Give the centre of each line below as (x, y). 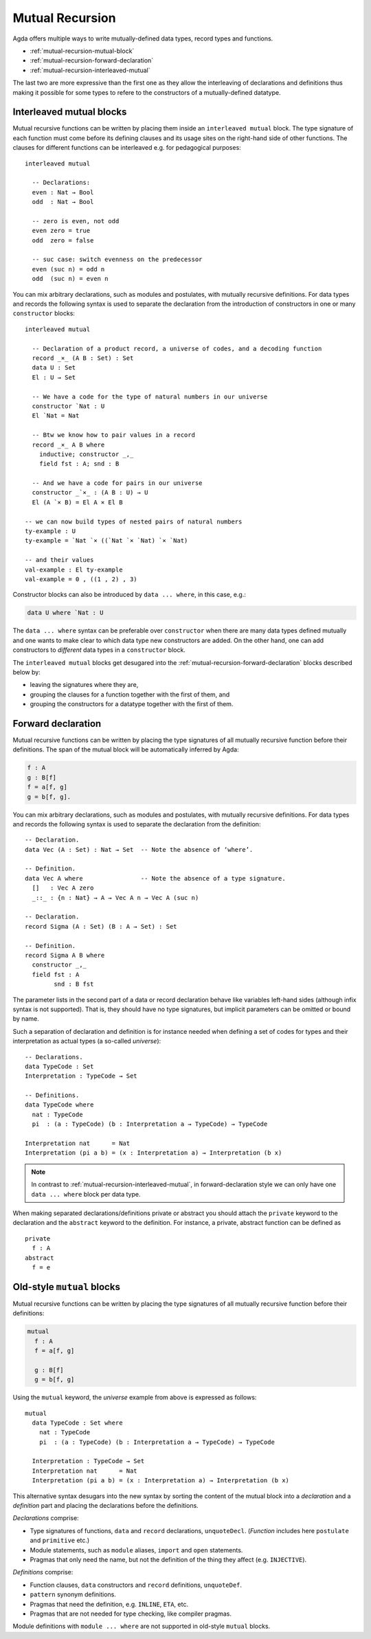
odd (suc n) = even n (70, 279)
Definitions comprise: (43, 1572)
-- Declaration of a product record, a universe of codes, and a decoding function (177, 348)
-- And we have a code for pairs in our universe (117, 483)
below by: (26, 672)
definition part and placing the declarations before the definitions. (105, 1506)
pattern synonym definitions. (73, 1594)
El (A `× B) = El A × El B (77, 502)
